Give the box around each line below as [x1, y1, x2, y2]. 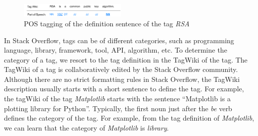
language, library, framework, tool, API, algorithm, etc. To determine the [4, 45, 227, 55]
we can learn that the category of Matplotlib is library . [4, 122, 169, 133]
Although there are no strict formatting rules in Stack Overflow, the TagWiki [4, 73, 240, 84]
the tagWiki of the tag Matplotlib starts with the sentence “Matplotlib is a [4, 93, 231, 104]
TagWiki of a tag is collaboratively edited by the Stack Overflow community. [4, 64, 238, 74]
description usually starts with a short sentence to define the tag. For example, [4, 83, 244, 94]
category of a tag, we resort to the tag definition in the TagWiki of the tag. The [4, 54, 248, 65]
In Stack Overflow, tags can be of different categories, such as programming [4, 35, 234, 45]
